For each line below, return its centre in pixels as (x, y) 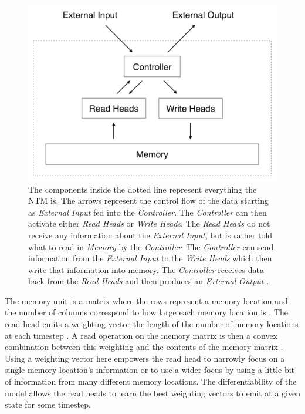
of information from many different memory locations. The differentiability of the (151, 381)
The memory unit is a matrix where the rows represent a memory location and (146, 300)
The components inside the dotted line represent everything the (143, 189)
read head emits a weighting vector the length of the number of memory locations (152, 324)
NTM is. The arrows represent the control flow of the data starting (149, 201)
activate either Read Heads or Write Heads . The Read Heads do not (149, 223)
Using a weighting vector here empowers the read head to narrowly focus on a (145, 358)
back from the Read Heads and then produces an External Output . (149, 281)
